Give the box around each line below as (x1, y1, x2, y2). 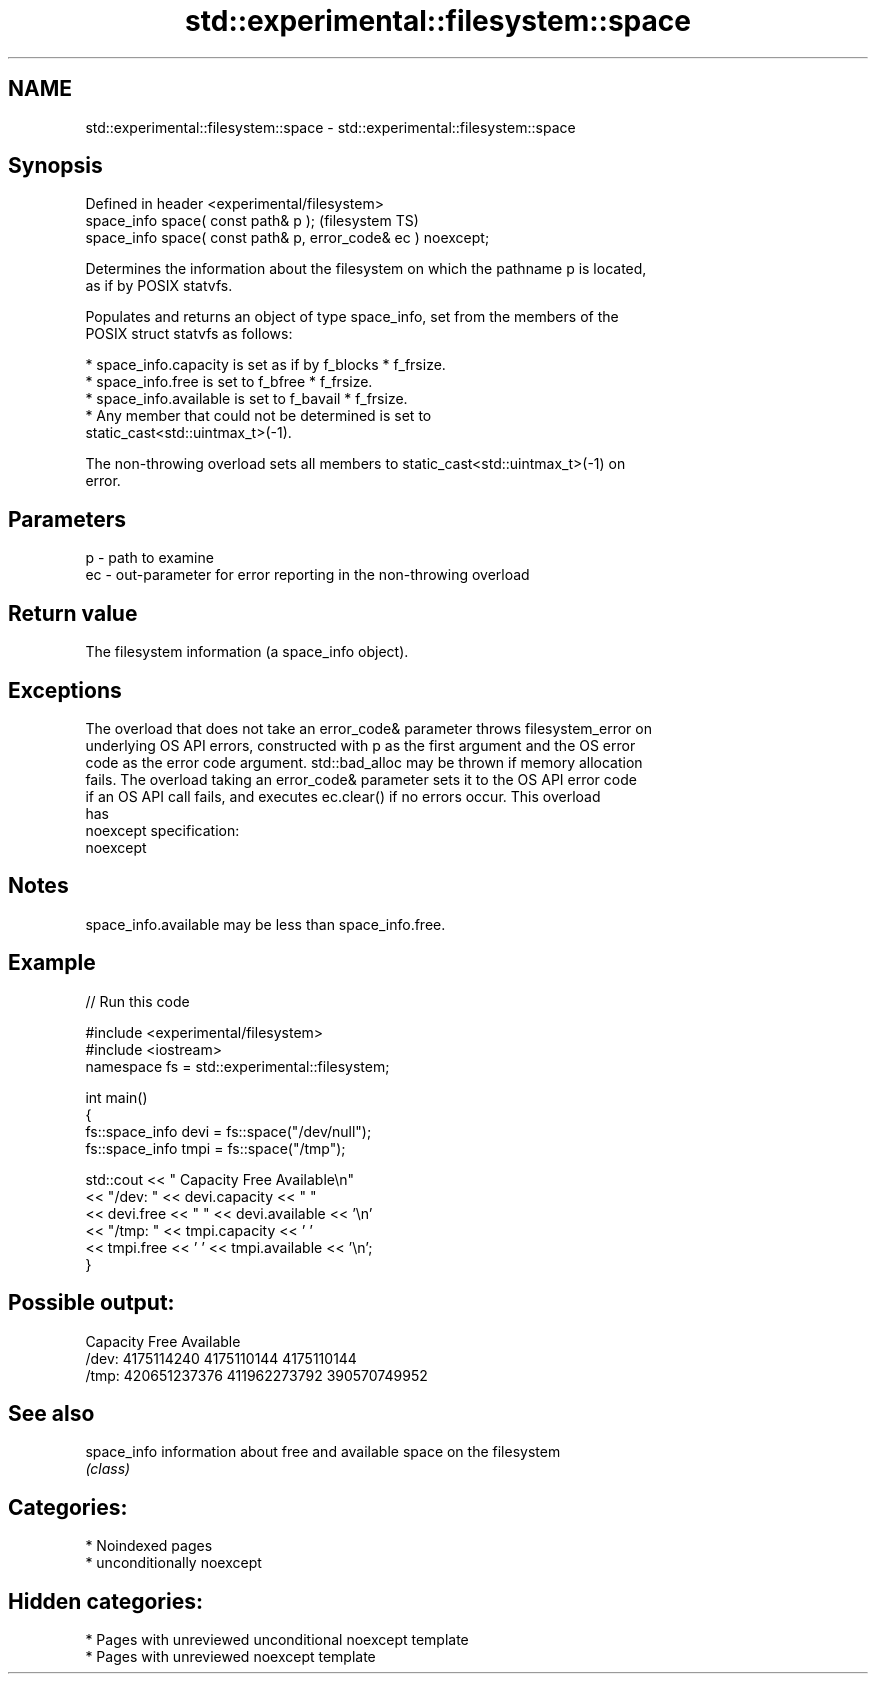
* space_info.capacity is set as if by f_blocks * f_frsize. (85, 356, 446, 374)
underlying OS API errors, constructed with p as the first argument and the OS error (85, 736, 636, 754)
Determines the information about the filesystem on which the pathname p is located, (85, 260, 647, 278)
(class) (85, 1460, 131, 1478)
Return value (8, 600, 138, 626)
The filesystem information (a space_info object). (85, 643, 409, 661)
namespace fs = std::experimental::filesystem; (85, 1057, 390, 1075)
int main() (85, 1088, 148, 1106)
